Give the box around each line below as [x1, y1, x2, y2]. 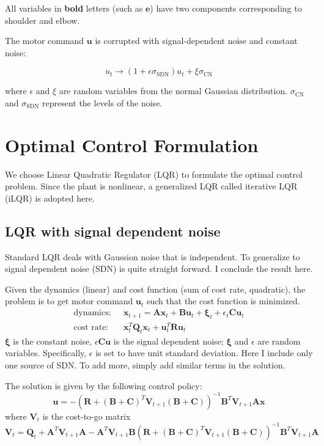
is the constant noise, [13, 334, 92, 347]
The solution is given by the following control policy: [5, 379, 202, 392]
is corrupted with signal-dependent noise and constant [95, 34, 298, 47]
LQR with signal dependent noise [5, 221, 221, 240]
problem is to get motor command [5, 294, 133, 307]
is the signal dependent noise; [113, 334, 224, 347]
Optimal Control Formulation [5, 132, 259, 157]
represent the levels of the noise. [42, 96, 163, 109]
